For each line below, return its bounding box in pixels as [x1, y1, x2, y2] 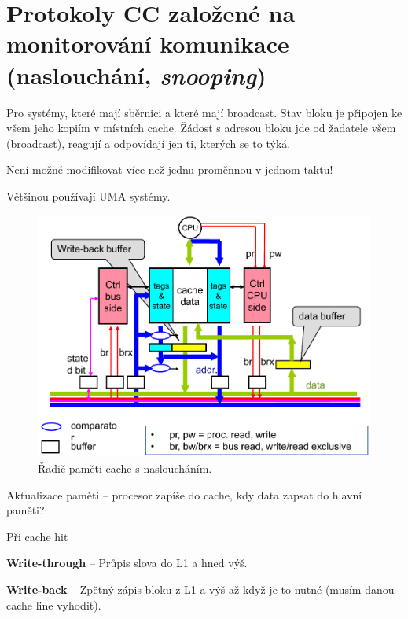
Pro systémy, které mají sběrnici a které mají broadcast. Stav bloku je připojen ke [6, 104, 402, 120]
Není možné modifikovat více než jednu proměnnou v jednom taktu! [6, 161, 333, 178]
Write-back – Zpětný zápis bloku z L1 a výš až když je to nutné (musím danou [6, 580, 395, 597]
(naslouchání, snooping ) [6, 58, 266, 91]
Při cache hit [6, 528, 68, 544]
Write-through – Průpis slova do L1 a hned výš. [6, 555, 248, 571]
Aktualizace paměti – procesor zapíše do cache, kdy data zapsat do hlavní [6, 486, 362, 503]
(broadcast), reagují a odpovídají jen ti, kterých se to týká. [6, 134, 291, 151]
